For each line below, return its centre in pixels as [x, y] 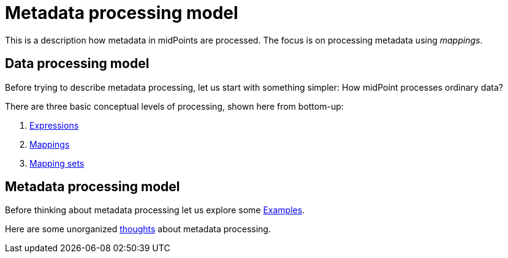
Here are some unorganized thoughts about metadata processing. [138, 229]
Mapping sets [57, 163]
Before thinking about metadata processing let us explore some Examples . [155, 210]
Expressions [54, 125]
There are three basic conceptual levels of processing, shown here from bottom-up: [174, 106]
